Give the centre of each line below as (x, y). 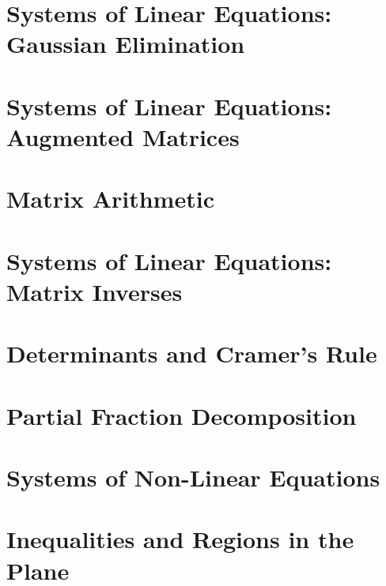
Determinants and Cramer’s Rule (192, 353)
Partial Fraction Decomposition (182, 415)
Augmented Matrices (123, 136)
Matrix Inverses (95, 291)
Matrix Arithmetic (110, 199)
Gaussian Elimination (126, 44)
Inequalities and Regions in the (180, 539)
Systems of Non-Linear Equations (193, 477)
